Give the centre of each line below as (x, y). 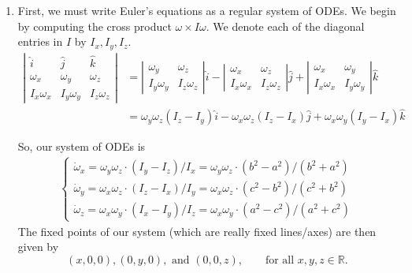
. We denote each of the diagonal (285, 26)
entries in (40, 41)
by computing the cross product (95, 26)
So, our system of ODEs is (82, 146)
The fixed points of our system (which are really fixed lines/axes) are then (197, 231)
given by (38, 247)
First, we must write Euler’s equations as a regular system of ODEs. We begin (207, 10)
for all (280, 260)
